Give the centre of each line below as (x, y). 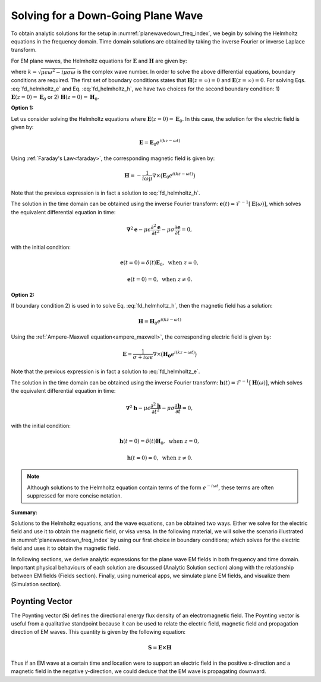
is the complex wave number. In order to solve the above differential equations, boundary (186, 72)
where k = (24, 72)
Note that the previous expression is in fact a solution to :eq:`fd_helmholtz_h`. (106, 193)
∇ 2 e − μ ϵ (139, 229)
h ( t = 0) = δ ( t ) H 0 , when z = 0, (159, 442)
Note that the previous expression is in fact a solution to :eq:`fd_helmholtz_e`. (106, 371)
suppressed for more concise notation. (75, 496)
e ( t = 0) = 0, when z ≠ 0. (160, 279)
